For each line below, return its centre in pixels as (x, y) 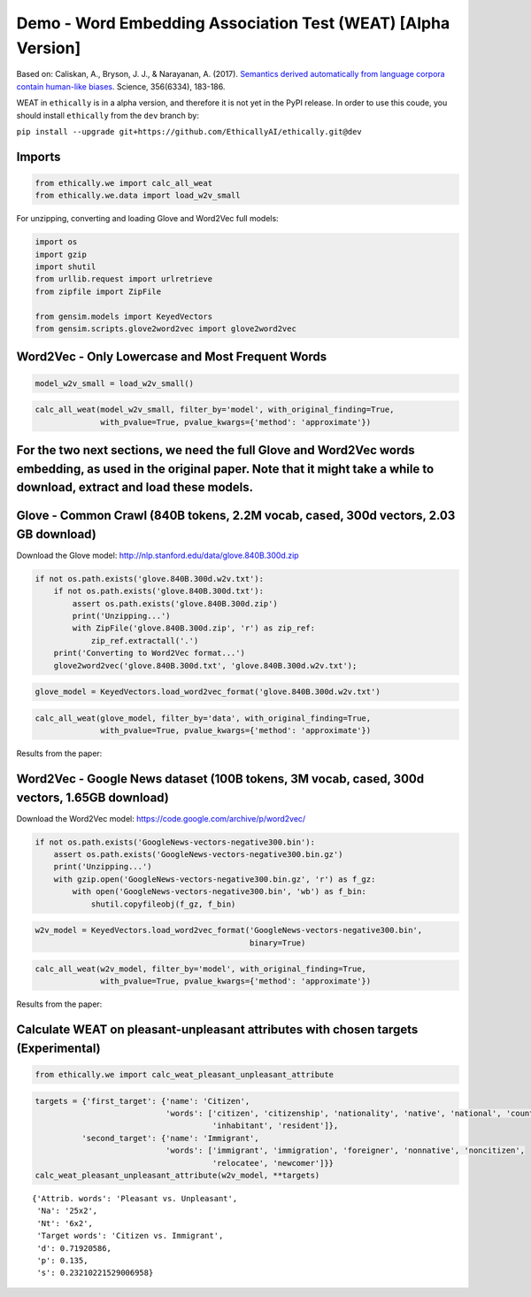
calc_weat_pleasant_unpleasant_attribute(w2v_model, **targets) (177, 1175)
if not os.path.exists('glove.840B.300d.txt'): (159, 591)
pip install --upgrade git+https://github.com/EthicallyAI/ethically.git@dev (189, 131)
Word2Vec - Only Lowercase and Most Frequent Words (172, 357)
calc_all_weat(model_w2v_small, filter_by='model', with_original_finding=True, (215, 410)
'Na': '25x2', (67, 1211)
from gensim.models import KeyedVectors (123, 316)
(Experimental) (58, 1048)
